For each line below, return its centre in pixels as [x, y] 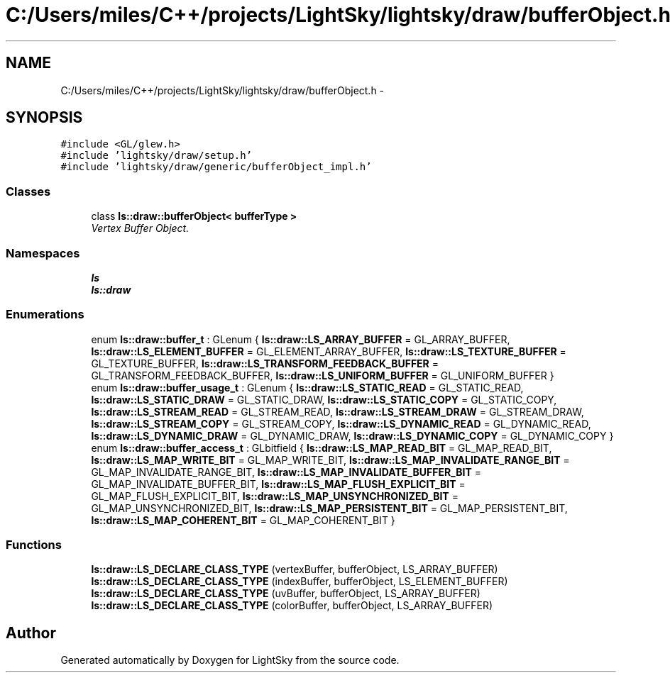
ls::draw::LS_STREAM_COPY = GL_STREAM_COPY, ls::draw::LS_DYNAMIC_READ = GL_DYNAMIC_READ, [341, 423]
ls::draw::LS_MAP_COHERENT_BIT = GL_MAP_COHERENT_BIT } [243, 520]
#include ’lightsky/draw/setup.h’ [156, 156]
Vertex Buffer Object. [140, 228]
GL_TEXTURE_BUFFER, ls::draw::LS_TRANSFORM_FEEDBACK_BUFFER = [265, 363]
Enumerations [45, 315]
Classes [28, 191]
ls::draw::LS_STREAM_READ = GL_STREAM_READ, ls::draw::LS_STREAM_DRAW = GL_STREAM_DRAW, [337, 411]
